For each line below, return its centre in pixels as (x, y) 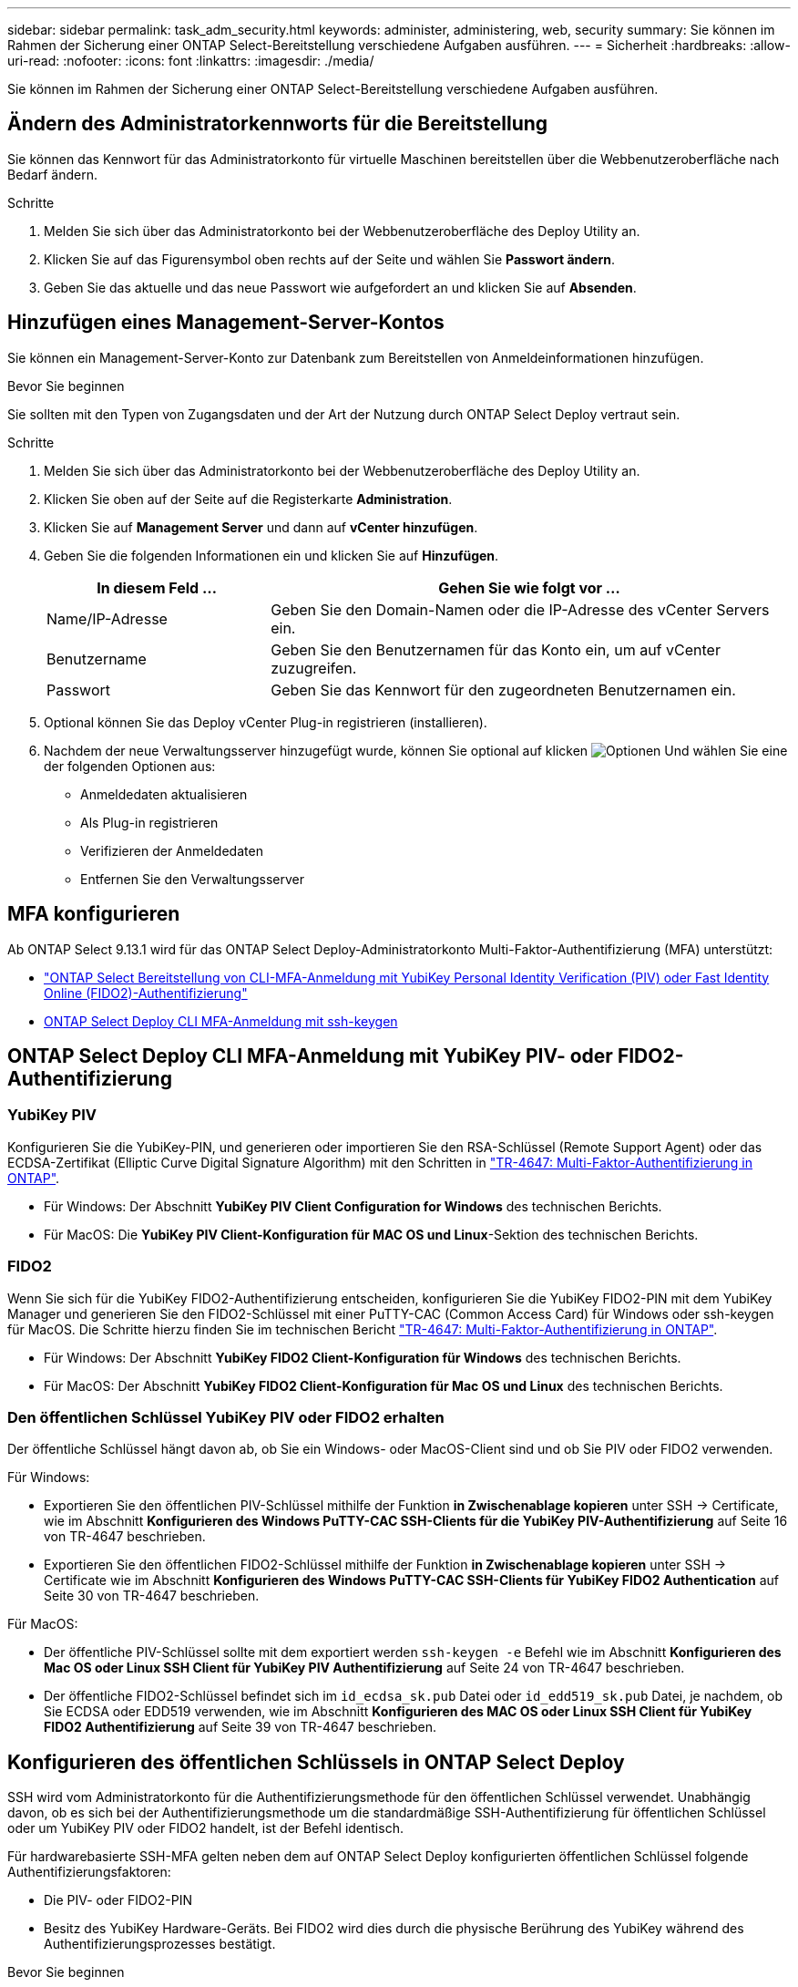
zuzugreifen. (314, 668)
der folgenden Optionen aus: (130, 766)
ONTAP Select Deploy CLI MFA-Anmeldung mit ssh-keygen (221, 1021)
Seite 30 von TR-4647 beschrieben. (152, 1596)
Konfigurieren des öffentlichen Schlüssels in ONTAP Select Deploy (316, 1762)
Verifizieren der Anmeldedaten (172, 850)
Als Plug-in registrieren (149, 822)
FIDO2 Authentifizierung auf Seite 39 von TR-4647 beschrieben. (240, 1727)
